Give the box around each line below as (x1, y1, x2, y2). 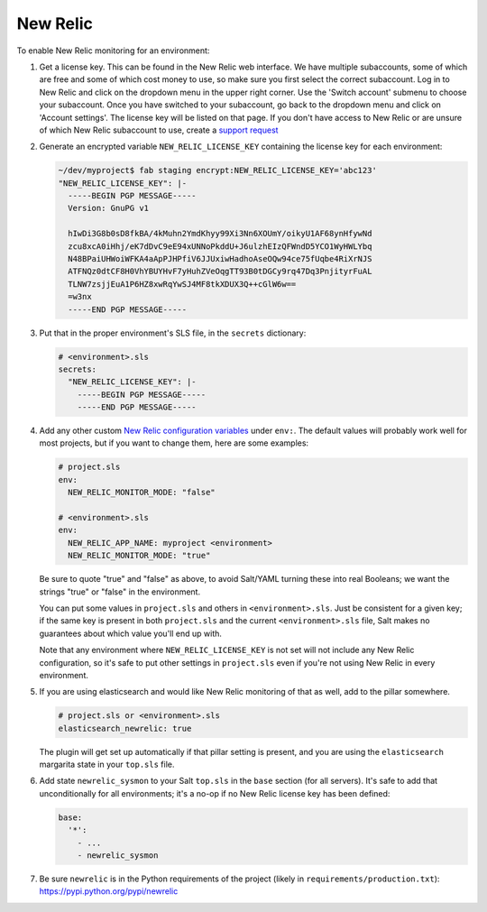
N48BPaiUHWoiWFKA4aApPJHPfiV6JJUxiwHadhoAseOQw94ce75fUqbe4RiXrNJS (68, 253, 372, 263)
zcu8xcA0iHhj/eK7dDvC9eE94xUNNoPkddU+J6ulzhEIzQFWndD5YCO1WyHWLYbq (68, 241, 372, 252)
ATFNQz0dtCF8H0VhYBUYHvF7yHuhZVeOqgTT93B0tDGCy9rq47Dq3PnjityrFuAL (68, 266, 372, 277)
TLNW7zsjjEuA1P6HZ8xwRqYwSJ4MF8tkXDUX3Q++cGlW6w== (68, 279, 297, 289)
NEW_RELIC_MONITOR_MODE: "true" (68, 550, 211, 561)
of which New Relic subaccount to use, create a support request (39, 124, 279, 135)
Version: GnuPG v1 (68, 203, 149, 214)
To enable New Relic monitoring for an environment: (16, 45, 210, 56)
